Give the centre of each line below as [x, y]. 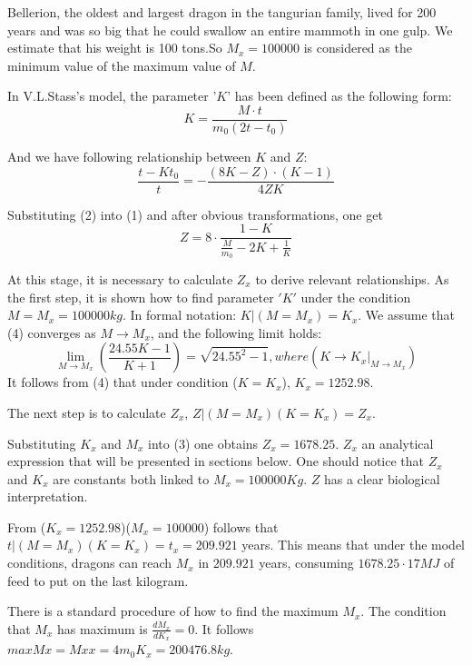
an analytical [398, 443]
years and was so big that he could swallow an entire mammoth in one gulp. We [230, 30]
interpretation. [48, 496]
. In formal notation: [179, 315]
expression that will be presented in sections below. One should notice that [216, 461]
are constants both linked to [131, 478]
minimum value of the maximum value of [122, 65]
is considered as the [358, 48]
